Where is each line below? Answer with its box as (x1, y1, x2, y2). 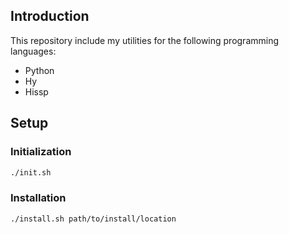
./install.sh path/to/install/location (10, 214, 177, 224)
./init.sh (10, 167, 52, 178)
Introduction (10, 8, 90, 25)
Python (24, 64, 55, 76)
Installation (10, 191, 67, 205)
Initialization (10, 145, 72, 159)
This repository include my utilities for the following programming (10, 34, 280, 46)
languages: (10, 45, 57, 57)
